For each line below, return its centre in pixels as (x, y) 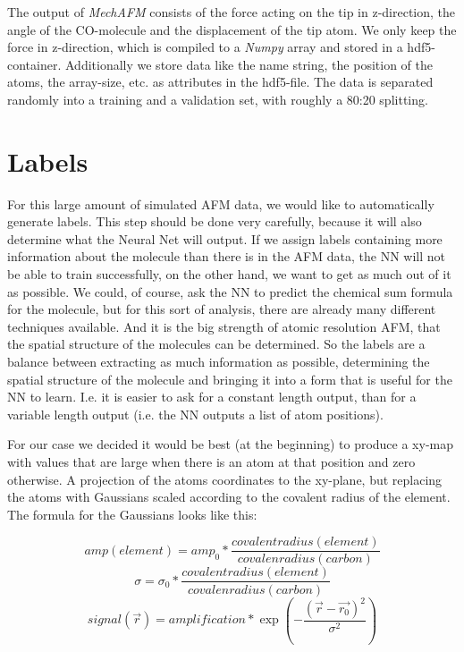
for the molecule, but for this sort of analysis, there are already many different (222, 309)
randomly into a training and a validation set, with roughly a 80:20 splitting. (218, 99)
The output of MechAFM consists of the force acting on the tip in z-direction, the (232, 12)
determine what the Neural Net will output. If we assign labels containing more (225, 238)
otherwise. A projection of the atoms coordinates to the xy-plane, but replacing (225, 479)
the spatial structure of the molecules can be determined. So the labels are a (216, 344)
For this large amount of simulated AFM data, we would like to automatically (221, 203)
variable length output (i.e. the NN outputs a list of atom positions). (195, 414)
